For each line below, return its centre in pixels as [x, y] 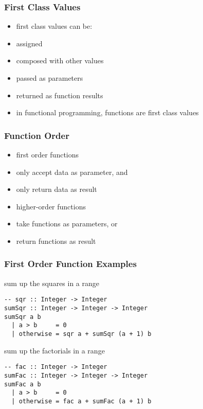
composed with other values [60, 60]
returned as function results [60, 95]
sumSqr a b [23, 317]
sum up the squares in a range [52, 283]
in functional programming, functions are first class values [107, 112]
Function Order [37, 135]
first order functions [48, 154]
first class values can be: [54, 26]
